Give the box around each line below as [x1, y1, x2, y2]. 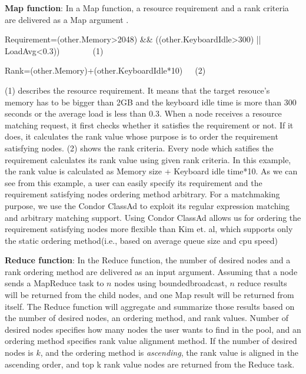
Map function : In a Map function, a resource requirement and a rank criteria [5, 2, 289, 14]
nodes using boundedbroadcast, [114, 277, 227, 289]
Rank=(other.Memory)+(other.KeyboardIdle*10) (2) [5, 64, 206, 77]
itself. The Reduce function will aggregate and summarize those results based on [5, 300, 295, 312]
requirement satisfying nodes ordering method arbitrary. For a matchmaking [5, 188, 280, 200]
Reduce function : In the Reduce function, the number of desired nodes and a [5, 254, 291, 266]
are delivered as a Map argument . [5, 13, 129, 25]
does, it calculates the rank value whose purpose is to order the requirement [5, 130, 278, 143]
